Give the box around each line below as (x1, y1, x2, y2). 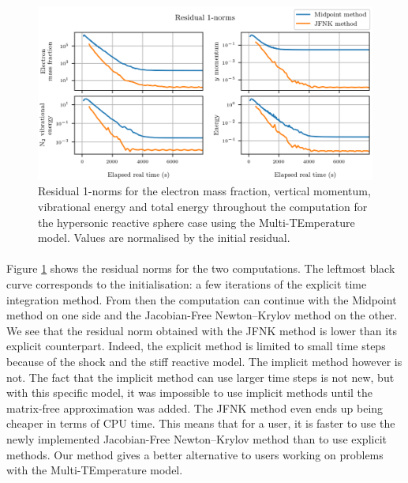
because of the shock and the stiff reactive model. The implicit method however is (6, 353, 402, 369)
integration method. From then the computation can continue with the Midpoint (6, 291, 397, 308)
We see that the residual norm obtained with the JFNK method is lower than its (6, 322, 398, 338)
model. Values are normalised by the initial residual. (38, 229, 290, 246)
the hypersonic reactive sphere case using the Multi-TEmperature (38, 213, 355, 230)
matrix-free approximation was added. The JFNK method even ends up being (6, 399, 384, 416)
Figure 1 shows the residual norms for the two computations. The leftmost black (6, 260, 395, 277)
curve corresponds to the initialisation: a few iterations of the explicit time (6, 276, 367, 292)
